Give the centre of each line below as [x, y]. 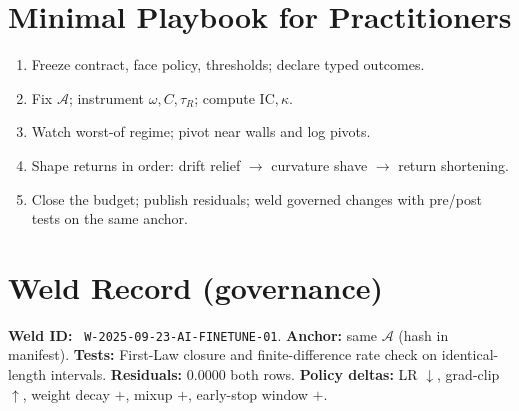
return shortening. [453, 164]
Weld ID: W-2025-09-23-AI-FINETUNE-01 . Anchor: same [193, 334]
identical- [470, 354]
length [27, 374]
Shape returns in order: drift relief [136, 164]
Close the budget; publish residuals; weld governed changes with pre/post [256, 198]
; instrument [106, 97]
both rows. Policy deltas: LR [324, 374]
